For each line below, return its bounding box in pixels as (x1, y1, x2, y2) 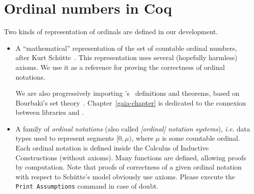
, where (131, 133, 154, 143)
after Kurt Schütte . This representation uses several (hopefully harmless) (15, 52, 237, 63)
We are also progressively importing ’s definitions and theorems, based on (15, 88, 240, 98)
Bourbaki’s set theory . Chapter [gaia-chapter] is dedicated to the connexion (15, 97, 246, 108)
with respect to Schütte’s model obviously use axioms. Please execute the (15, 171, 235, 181)
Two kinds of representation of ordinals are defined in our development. (4, 26, 218, 37)
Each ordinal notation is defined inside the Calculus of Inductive (15, 143, 209, 153)
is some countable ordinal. (162, 133, 240, 143)
